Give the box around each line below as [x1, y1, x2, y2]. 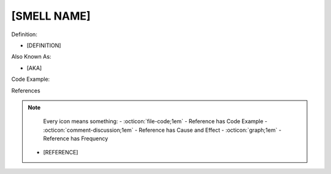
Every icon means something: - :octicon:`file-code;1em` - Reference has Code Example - [43, 118, 268, 125]
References [11, 86, 40, 94]
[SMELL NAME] [11, 9, 91, 23]
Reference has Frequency [43, 135, 108, 142]
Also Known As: [11, 53, 51, 61]
